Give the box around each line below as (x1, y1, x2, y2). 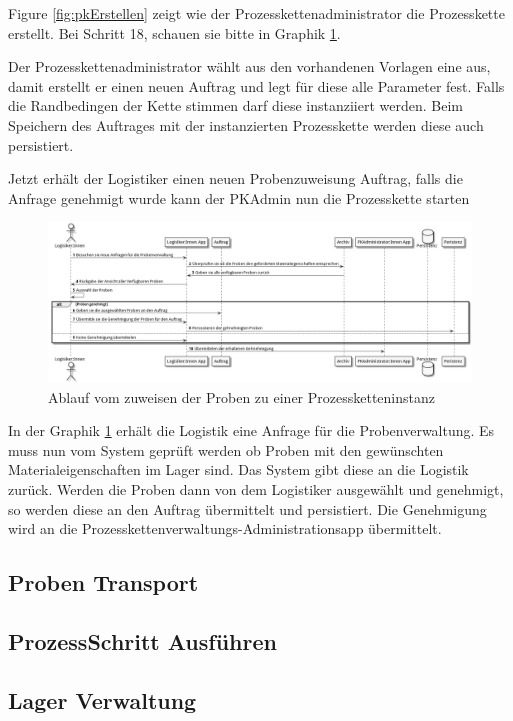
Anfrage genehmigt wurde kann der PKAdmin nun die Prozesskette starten (8, 187, 470, 208)
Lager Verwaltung (8, 684, 197, 715)
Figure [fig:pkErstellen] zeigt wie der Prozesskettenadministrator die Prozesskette (8, 3, 505, 23)
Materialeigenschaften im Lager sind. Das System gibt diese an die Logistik (8, 459, 469, 480)
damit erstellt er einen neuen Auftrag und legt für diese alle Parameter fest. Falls (8, 75, 505, 96)
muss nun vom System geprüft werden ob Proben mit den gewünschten (8, 439, 444, 460)
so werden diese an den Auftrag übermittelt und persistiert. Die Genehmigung (8, 498, 487, 519)
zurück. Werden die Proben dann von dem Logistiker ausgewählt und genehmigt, (8, 478, 504, 499)
